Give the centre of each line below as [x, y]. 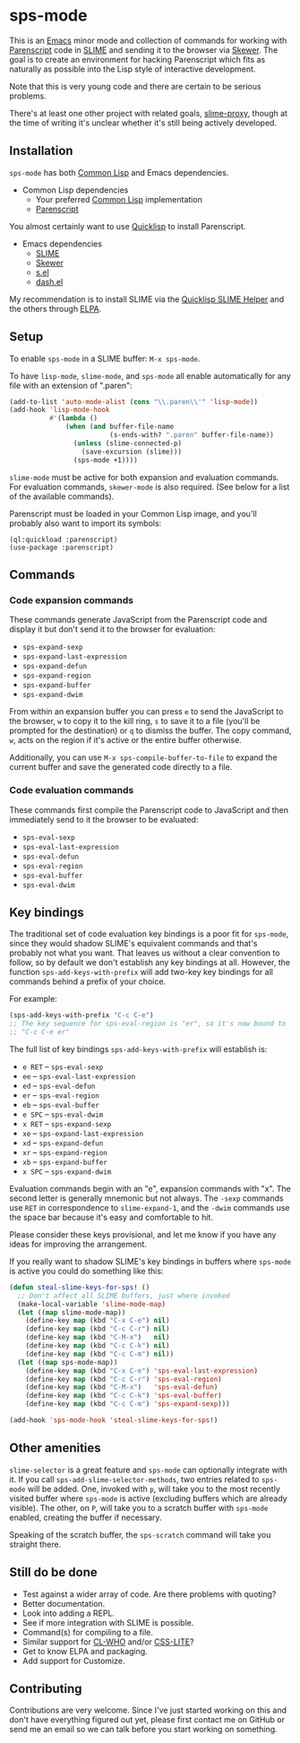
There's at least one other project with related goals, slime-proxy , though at [149, 113]
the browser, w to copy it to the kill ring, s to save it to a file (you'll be [135, 721]
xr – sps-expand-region [64, 1152]
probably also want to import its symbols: [86, 523]
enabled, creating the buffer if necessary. [86, 1517]
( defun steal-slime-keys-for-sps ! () [80, 1287]
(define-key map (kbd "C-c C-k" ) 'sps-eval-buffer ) [124, 1396]
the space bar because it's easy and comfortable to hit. [111, 1217]
